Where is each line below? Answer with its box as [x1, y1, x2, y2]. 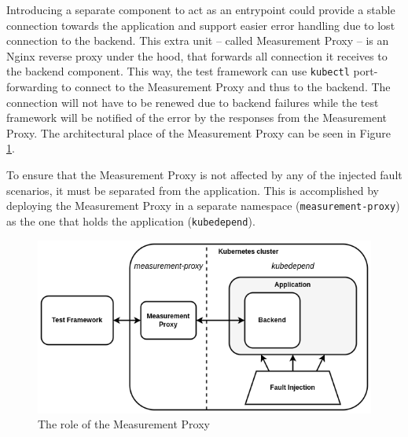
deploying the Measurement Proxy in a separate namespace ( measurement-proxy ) [6, 197, 400, 214]
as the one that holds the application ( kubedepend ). [6, 212, 255, 229]
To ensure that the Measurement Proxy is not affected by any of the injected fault [6, 167, 402, 182]
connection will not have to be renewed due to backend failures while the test [6, 94, 379, 110]
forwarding [6, 79, 58, 95]
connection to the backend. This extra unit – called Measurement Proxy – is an [6, 32, 389, 49]
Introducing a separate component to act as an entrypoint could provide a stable [6, 2, 395, 17]
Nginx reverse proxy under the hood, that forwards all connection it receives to [6, 47, 388, 64]
